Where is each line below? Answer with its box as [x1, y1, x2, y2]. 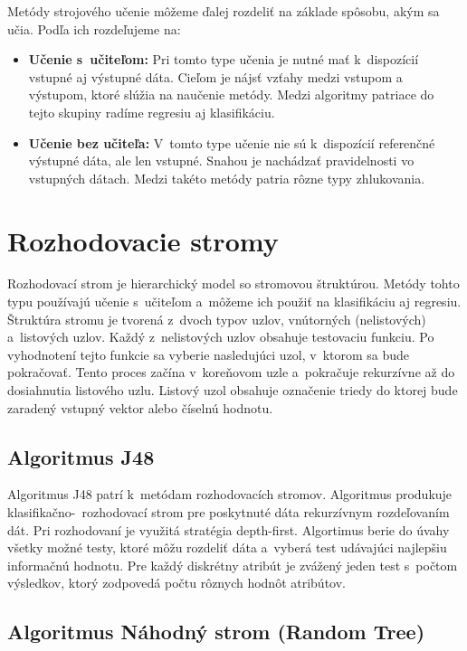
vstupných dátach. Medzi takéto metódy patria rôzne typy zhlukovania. [28, 168, 425, 187]
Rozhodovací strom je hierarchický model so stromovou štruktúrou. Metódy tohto [7, 274, 460, 293]
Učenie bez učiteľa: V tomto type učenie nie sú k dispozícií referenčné [28, 133, 435, 152]
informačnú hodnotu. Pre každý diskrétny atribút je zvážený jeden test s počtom [7, 555, 458, 574]
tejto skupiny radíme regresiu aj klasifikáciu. [28, 102, 275, 121]
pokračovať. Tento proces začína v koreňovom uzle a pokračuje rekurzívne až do [7, 363, 455, 382]
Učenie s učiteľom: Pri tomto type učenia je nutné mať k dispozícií [28, 50, 419, 69]
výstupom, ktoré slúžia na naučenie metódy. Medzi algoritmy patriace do [28, 85, 434, 104]
